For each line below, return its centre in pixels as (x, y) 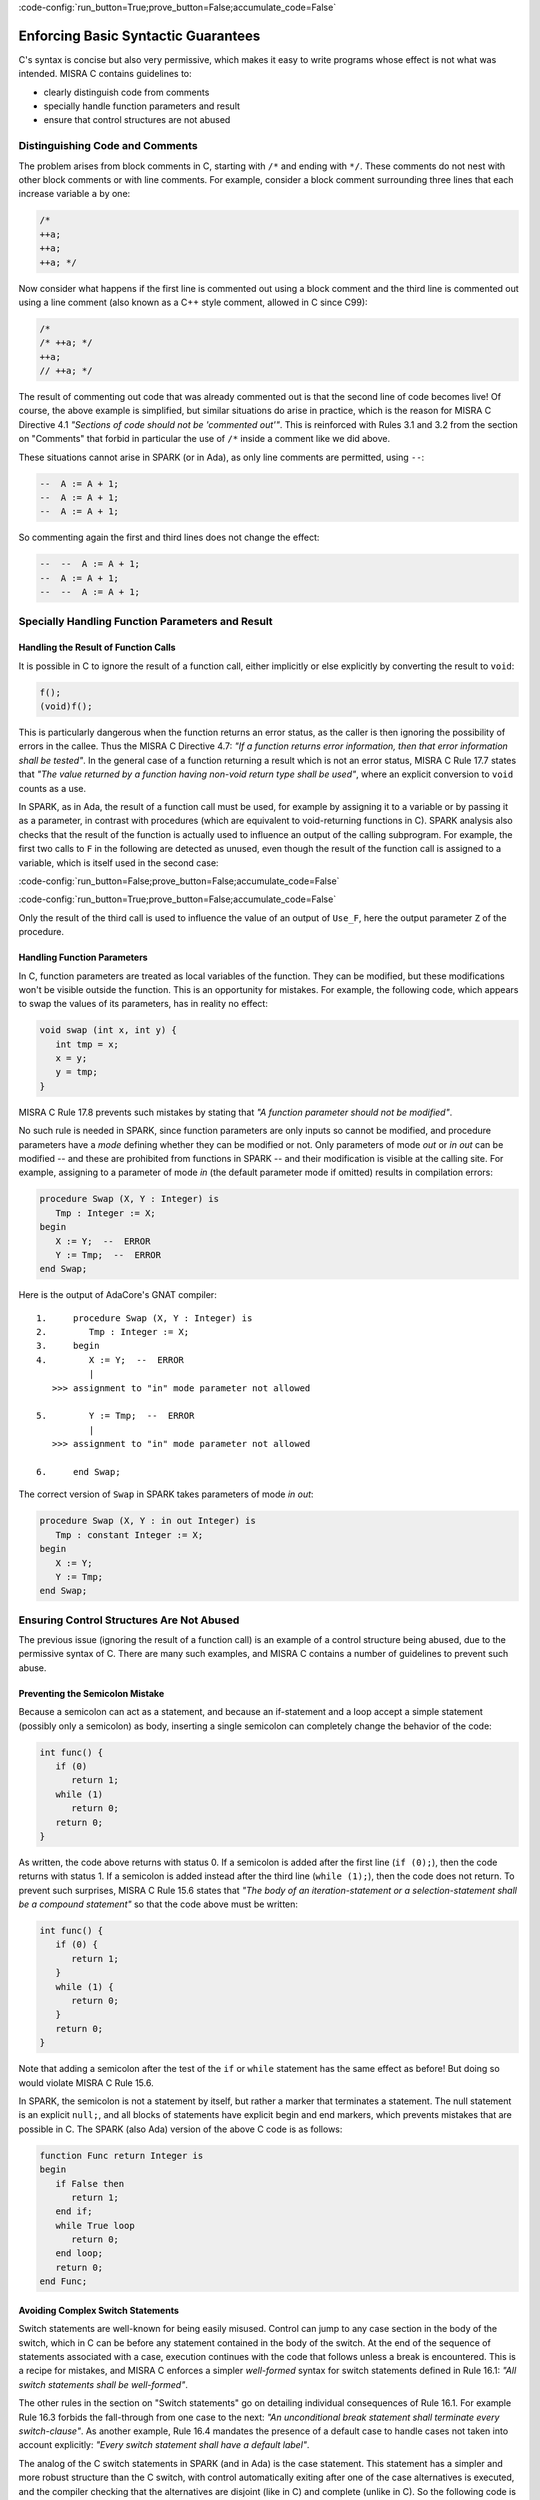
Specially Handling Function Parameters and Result (146, 621)
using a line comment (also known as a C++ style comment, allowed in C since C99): (193, 302)
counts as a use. (52, 788)
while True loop (95, 2225)
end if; (74, 2211)
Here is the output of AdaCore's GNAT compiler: (117, 1295)
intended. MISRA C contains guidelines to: (105, 74)
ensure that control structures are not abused (137, 120)
